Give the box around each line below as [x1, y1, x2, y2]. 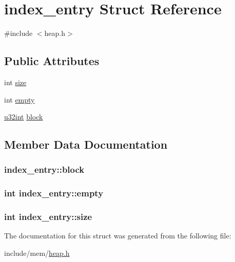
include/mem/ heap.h [4, 247, 70, 258]
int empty [4, 94, 35, 105]
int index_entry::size [4, 210, 92, 223]
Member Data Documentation [4, 136, 168, 152]
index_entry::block [4, 163, 85, 176]
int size [4, 76, 27, 87]
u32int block [4, 111, 43, 122]
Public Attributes [4, 53, 100, 69]
